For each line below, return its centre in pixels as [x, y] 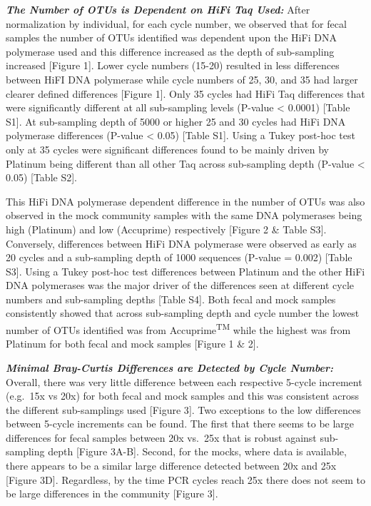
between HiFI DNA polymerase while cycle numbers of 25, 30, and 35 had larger [182, 79]
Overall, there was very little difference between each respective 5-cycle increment [184, 381]
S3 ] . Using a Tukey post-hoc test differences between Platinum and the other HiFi [185, 271]
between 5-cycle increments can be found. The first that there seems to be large [180, 424]
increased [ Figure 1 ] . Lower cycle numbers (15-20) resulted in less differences [173, 65]
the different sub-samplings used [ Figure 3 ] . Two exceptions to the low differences [183, 409]
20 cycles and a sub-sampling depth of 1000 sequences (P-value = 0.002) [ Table [179, 257]
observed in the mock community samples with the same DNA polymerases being [184, 215]
